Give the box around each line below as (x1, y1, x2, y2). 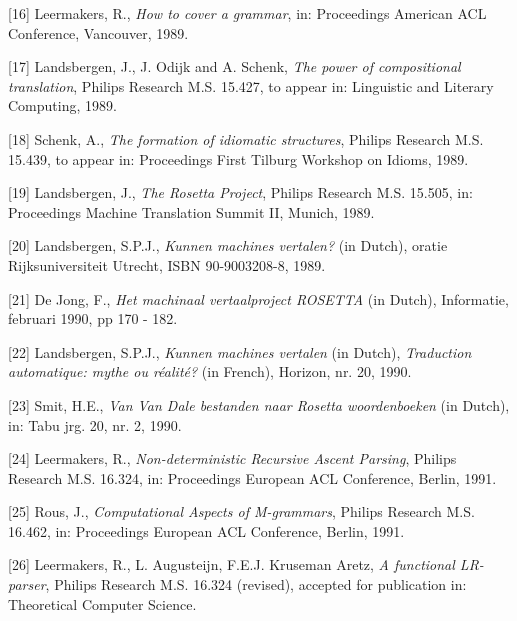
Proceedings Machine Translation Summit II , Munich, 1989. (8, 201, 375, 222)
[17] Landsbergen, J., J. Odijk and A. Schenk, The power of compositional (8, 56, 461, 77)
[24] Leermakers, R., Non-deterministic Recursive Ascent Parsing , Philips (8, 448, 457, 469)
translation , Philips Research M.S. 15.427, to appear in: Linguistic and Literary (8, 75, 494, 96)
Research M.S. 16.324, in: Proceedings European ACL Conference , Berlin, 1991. (8, 467, 497, 488)
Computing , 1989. (8, 95, 117, 116)
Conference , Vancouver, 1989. (8, 22, 189, 43)
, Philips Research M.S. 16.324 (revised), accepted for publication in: (45, 574, 467, 595)
